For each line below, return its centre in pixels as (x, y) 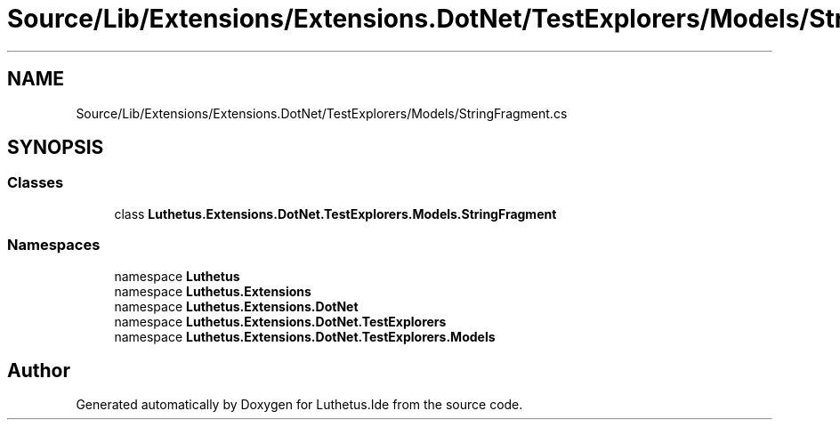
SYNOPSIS (56, 148)
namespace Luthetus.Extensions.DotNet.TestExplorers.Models (305, 336)
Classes (36, 183)
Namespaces (54, 245)
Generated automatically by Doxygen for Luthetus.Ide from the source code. (299, 405)
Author (39, 370)
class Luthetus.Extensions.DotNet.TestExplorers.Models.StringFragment (335, 213)
